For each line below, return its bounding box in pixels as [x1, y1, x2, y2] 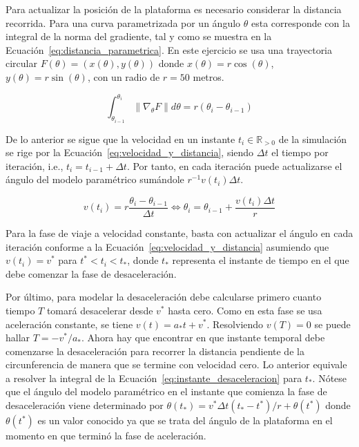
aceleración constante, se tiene [6, 316, 133, 331]
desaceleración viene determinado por [6, 398, 164, 412]
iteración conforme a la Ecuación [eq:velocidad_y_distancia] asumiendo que [6, 239, 329, 254]
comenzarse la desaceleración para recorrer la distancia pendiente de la [6, 343, 304, 358]
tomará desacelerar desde [46, 303, 153, 317]
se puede [314, 316, 351, 331]
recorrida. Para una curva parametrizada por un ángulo [6, 15, 241, 30]
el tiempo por [271, 145, 329, 160]
